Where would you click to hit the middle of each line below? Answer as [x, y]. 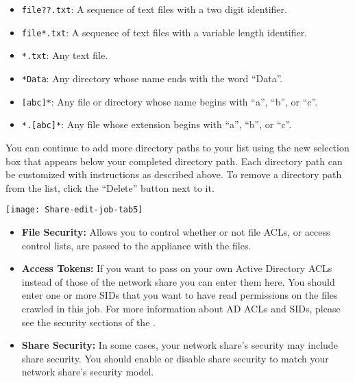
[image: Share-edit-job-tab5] [74, 210]
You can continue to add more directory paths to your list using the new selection [177, 147]
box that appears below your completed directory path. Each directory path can [174, 161]
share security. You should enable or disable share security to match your [175, 358]
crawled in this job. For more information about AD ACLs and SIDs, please [181, 308]
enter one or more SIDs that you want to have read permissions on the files [180, 295]
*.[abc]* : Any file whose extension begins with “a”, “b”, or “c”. [157, 124]
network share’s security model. [88, 372]
